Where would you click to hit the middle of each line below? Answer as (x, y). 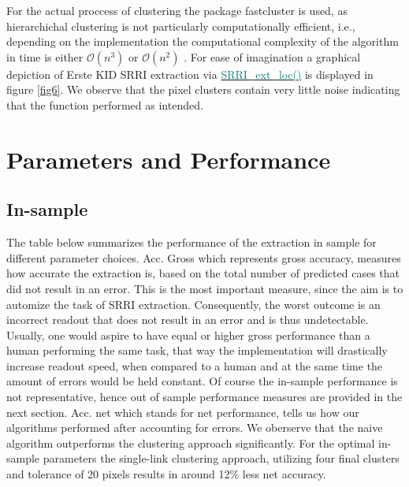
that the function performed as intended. (105, 104)
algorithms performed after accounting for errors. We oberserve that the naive (195, 428)
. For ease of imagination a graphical (272, 56)
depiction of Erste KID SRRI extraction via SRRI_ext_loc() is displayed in (190, 74)
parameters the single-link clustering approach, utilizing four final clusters (221, 458)
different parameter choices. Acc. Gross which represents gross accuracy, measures (204, 257)
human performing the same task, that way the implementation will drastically (197, 350)
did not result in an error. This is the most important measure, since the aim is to (205, 288)
